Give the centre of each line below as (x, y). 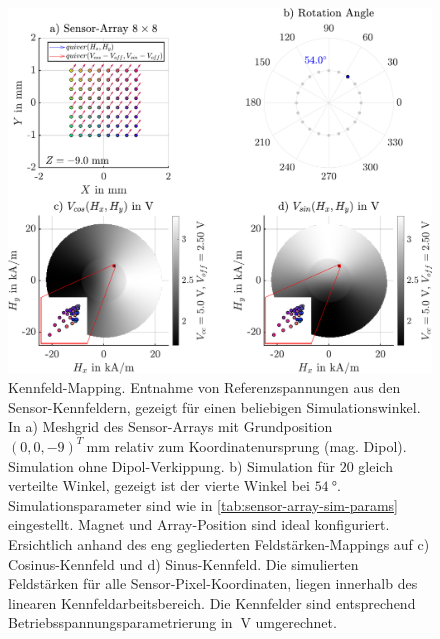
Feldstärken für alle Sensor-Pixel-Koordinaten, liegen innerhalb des (213, 583)
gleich (375, 465)
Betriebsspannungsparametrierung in (120, 622)
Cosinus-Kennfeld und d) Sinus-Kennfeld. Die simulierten (183, 563)
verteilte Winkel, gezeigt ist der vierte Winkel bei (159, 485)
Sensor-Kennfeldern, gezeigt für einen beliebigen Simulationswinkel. (214, 406)
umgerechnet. (296, 622)
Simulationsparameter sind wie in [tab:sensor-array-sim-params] (203, 504)
